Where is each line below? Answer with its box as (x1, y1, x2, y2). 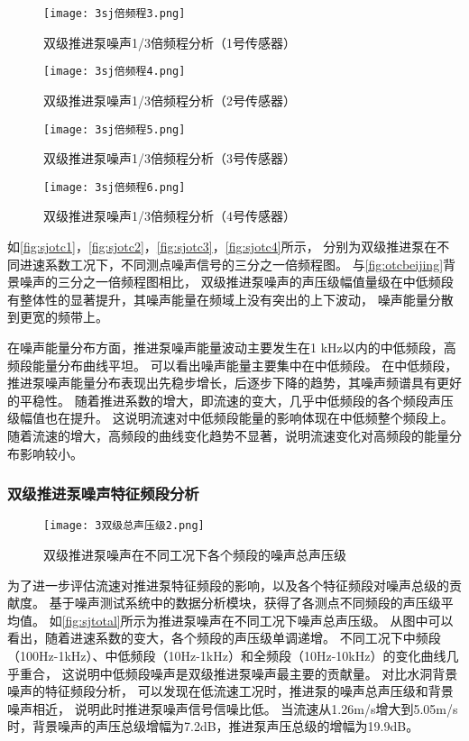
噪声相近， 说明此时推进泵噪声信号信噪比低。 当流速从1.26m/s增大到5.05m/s (7, 699, 458, 718)
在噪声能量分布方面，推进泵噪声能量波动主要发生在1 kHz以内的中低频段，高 (7, 337, 456, 356)
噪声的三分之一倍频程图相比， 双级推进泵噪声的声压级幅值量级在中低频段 (19, 272, 454, 291)
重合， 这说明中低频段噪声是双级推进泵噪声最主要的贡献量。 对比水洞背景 (19, 663, 458, 682)
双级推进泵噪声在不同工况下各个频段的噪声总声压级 (43, 545, 346, 563)
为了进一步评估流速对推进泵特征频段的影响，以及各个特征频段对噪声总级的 (7, 575, 449, 594)
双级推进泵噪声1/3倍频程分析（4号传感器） (43, 206, 296, 225)
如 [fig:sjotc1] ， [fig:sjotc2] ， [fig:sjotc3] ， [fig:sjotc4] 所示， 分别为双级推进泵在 (7, 237, 437, 255)
